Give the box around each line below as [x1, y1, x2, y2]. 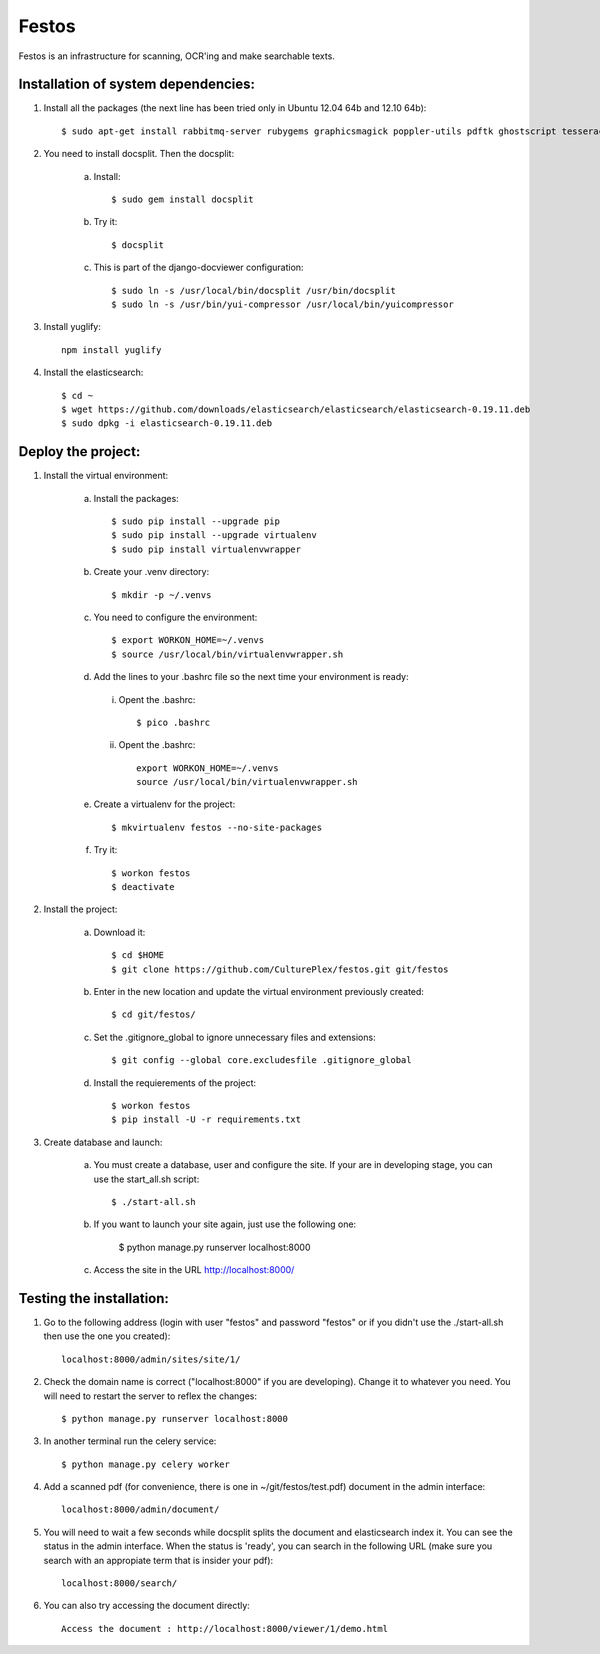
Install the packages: [93, 492, 179, 504]
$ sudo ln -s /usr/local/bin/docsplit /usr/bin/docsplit [111, 285, 397, 296]
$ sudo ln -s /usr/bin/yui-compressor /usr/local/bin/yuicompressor [111, 298, 454, 310]
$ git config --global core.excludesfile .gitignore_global [111, 1055, 412, 1066]
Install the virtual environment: [43, 470, 169, 482]
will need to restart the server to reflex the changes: [43, 1390, 258, 1402]
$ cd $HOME [111, 950, 165, 961]
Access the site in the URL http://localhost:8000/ [93, 1264, 295, 1276]
